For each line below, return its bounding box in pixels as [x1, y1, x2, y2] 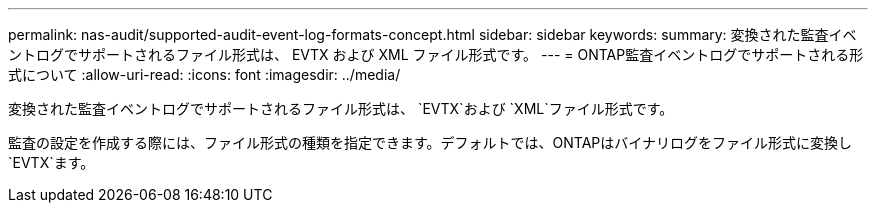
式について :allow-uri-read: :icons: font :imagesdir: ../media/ [8, 66, 401, 83]
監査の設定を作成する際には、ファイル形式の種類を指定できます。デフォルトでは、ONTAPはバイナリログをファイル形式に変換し [8, 134, 853, 151]
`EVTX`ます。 [8, 154, 95, 171]
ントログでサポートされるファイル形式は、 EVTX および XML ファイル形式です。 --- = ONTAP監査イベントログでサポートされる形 [8, 46, 864, 63]
